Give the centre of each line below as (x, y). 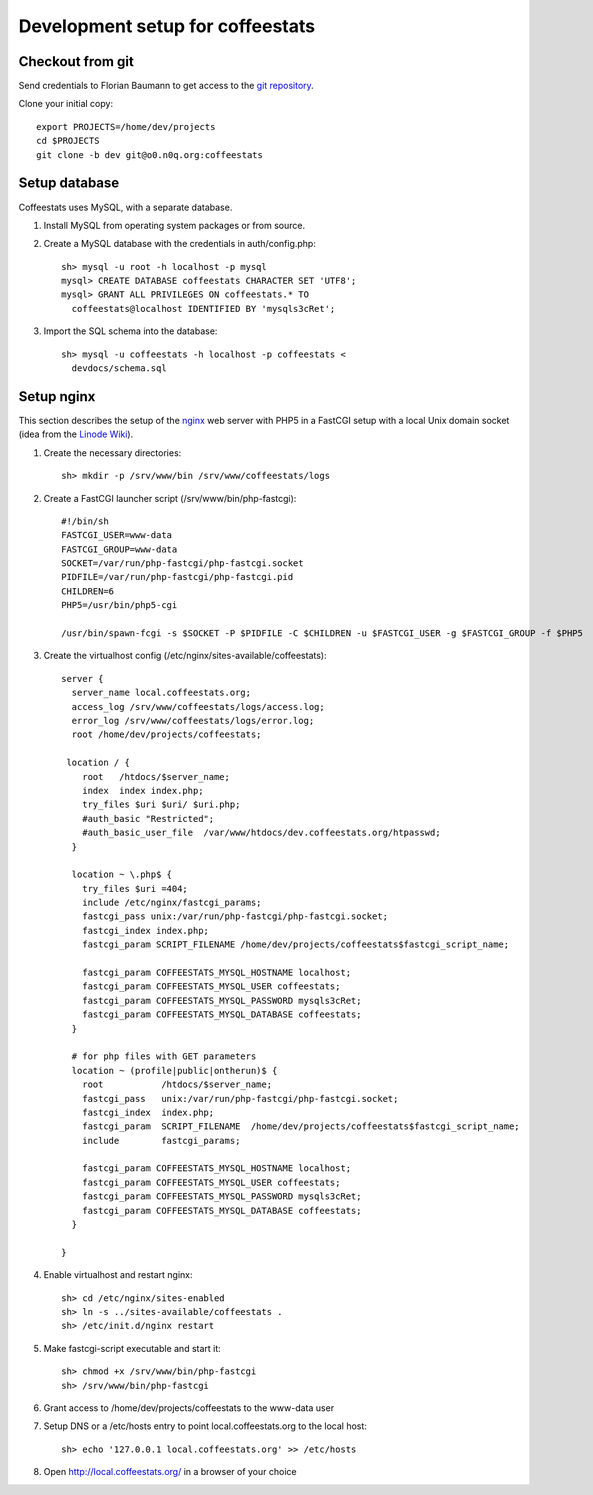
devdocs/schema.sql (119, 368)
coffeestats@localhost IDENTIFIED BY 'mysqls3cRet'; (203, 308)
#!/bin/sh (85, 521)
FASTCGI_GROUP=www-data (119, 549)
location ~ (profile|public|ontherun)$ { (174, 1070)
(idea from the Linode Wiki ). (76, 434)
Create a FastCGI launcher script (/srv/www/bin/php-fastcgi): (170, 498)
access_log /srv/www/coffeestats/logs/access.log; (198, 706)
